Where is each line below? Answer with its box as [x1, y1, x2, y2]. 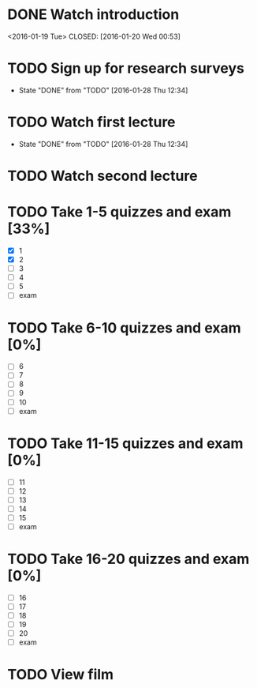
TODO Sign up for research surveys [7, 59, 245, 77]
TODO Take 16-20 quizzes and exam [7, 551, 250, 568]
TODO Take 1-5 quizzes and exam [7, 203, 232, 221]
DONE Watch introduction [7, 6, 180, 24]
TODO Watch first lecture [7, 113, 176, 131]
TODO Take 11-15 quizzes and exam [7, 434, 244, 452]
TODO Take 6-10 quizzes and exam [7, 318, 241, 336]
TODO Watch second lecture [7, 167, 198, 185]
